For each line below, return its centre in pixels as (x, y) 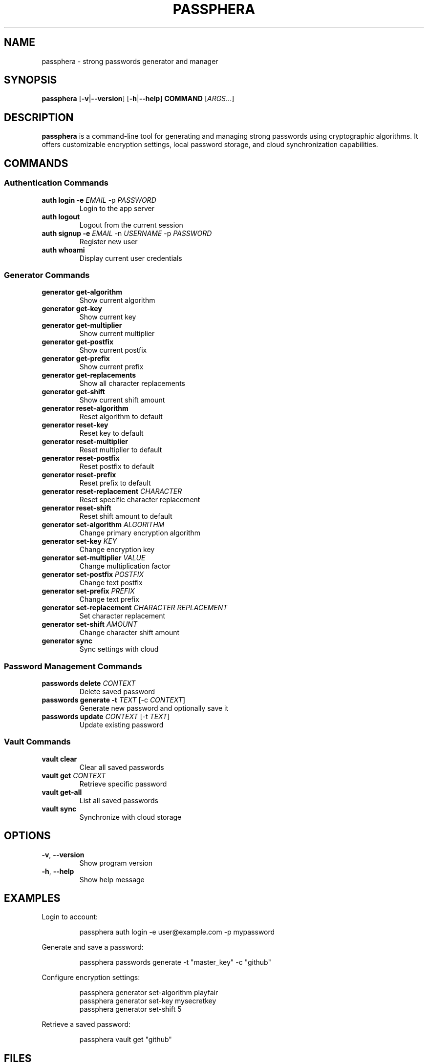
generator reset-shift (76, 508)
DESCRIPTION (39, 117)
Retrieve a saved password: (86, 1024)
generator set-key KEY (79, 541)
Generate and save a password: (93, 947)
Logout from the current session (131, 225)
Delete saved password (117, 692)
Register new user (108, 241)
